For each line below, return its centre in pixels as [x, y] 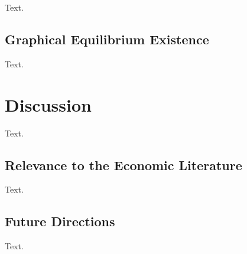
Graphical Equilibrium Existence [107, 39]
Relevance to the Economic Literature [123, 165]
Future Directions [60, 221]
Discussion [48, 104]
